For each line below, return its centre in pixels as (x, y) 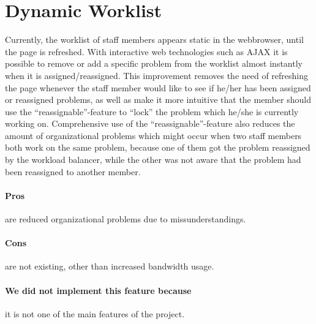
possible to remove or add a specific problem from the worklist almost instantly (154, 63)
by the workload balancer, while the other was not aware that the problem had (153, 160)
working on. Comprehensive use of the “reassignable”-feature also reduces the (150, 123)
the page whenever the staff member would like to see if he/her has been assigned (158, 87)
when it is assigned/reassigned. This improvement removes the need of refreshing (157, 75)
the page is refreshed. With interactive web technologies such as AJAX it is (146, 51)
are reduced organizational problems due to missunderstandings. (126, 219)
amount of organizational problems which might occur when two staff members (153, 135)
